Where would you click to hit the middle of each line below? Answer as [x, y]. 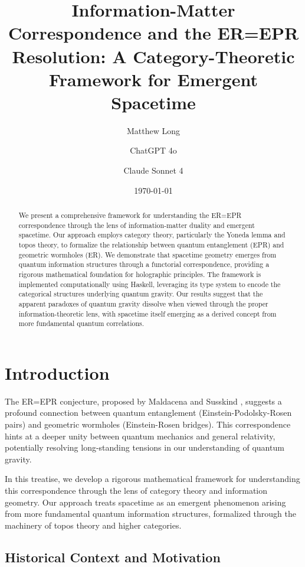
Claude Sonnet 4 [153, 170]
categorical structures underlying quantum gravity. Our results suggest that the [141, 294]
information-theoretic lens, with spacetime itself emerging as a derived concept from [147, 313]
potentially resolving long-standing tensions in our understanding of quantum [145, 447]
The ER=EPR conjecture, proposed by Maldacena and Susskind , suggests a [143, 401]
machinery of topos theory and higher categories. [93, 525]
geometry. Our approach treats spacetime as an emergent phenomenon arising [145, 502]
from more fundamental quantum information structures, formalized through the [150, 514]
